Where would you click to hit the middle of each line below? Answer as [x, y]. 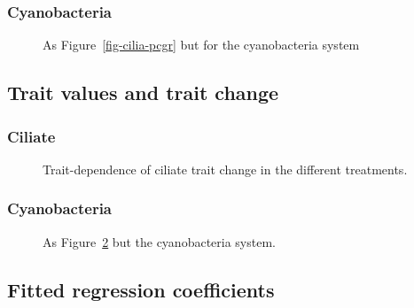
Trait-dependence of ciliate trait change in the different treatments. [225, 169]
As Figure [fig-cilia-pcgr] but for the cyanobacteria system [201, 45]
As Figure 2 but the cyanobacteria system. [159, 241]
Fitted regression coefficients [141, 289]
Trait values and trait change [143, 92]
